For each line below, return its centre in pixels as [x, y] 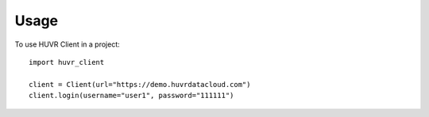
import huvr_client [67, 62]
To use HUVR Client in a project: [67, 44]
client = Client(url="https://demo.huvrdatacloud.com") [140, 84]
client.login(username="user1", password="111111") [131, 96]
